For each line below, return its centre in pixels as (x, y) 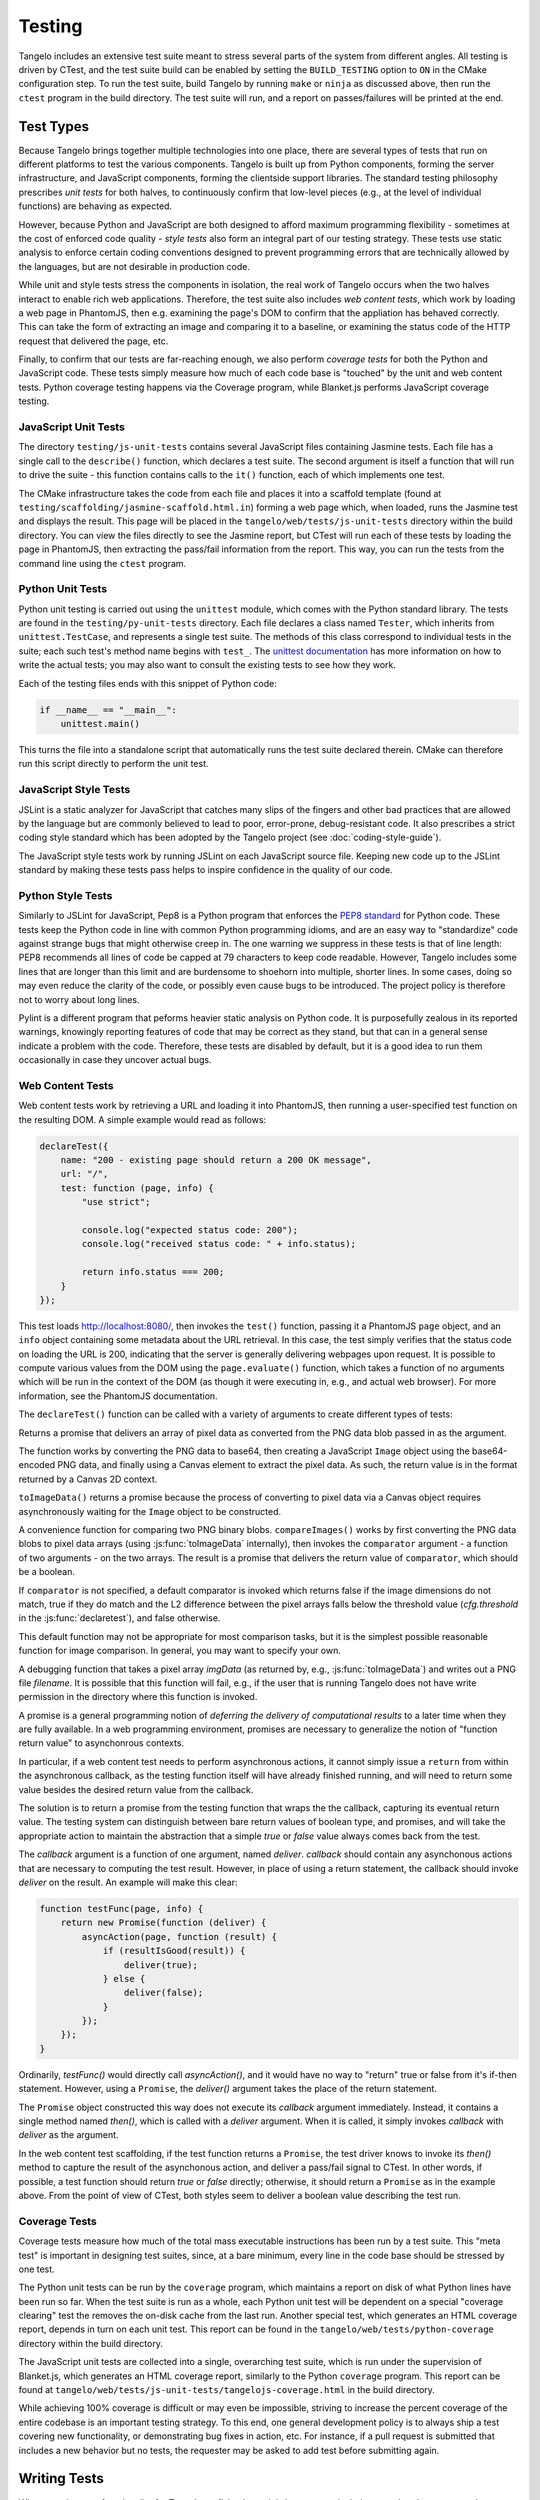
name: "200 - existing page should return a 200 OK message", (216, 1160)
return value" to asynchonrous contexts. (101, 1743)
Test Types (54, 126)
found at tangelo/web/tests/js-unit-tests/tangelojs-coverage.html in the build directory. (226, 2390)
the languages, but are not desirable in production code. (134, 266)
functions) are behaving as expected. (95, 206)
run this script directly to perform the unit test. (113, 764)
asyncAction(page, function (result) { (179, 1936)
